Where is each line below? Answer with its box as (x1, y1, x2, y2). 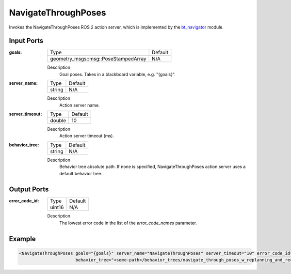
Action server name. (59, 102, 100, 108)
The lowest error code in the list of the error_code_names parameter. (59, 220, 197, 226)
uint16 (50, 204, 64, 211)
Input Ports (9, 37, 44, 45)
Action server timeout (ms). (59, 133, 114, 139)
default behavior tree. (59, 170, 103, 176)
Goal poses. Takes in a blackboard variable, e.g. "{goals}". (59, 71, 176, 77)
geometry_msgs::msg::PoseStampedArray (50, 56, 146, 62)
